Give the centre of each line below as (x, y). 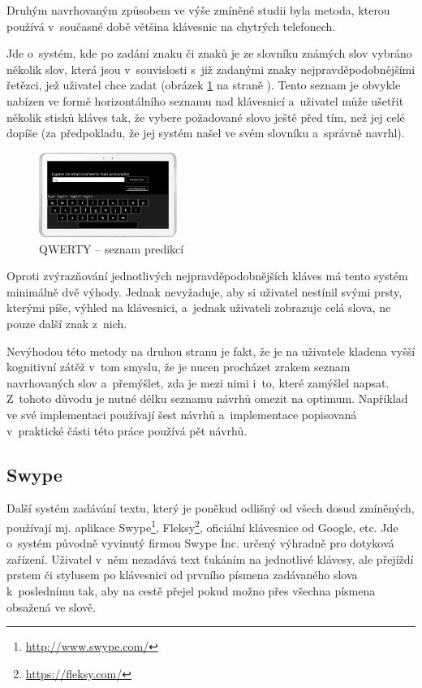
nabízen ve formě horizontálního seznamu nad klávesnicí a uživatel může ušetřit (205, 100)
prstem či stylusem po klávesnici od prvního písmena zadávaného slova (182, 575)
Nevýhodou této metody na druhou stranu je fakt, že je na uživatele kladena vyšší (211, 350)
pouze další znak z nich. (67, 324)
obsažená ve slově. (52, 606)
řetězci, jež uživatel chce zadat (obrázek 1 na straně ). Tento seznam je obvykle (204, 85)
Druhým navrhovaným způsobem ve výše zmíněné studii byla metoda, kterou (198, 10)
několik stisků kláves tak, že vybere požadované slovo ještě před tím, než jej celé (206, 117)
